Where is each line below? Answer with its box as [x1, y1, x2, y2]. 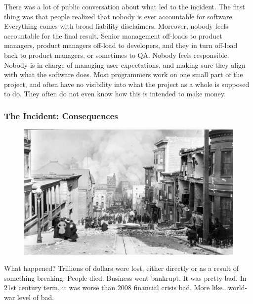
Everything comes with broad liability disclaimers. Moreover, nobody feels [4, 21, 228, 31]
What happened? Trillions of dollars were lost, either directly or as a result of [4, 263, 239, 273]
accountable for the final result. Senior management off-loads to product [4, 30, 222, 41]
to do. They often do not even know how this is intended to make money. [4, 88, 226, 99]
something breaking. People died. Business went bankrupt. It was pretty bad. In [4, 272, 247, 283]
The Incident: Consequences [4, 109, 118, 122]
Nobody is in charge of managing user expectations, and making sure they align [4, 59, 246, 70]
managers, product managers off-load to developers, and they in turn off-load [4, 40, 238, 50]
